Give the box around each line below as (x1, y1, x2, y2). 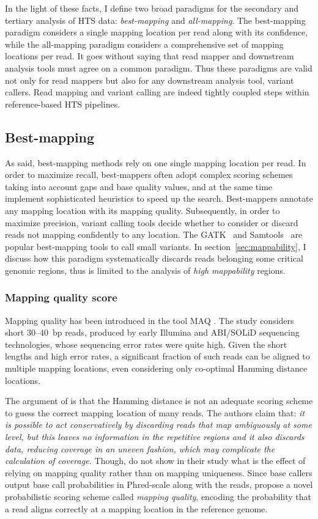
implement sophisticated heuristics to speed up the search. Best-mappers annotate (5, 192, 313, 205)
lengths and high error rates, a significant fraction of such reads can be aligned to (5, 350, 310, 363)
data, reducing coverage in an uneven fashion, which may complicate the (5, 442, 275, 455)
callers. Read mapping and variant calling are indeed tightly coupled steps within (5, 86, 309, 98)
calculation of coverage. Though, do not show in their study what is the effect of (5, 454, 306, 467)
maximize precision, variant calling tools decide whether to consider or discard (5, 216, 298, 229)
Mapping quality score (5, 290, 117, 305)
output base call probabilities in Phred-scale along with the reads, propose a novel (5, 478, 313, 491)
